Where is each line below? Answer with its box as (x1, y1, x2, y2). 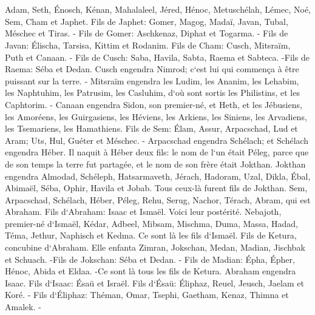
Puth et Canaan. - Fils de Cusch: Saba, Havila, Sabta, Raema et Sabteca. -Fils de (5, 50, 310, 63)
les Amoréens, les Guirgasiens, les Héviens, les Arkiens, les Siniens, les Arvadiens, (5, 110, 307, 123)
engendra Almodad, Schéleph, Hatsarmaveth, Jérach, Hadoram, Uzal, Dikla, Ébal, (5, 169, 311, 182)
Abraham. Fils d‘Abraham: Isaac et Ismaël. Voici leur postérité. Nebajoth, (5, 205, 282, 218)
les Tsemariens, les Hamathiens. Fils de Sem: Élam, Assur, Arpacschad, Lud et (5, 122, 298, 135)
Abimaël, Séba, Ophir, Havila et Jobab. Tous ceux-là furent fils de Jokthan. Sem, (5, 181, 308, 194)
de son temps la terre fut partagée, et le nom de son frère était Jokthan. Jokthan (5, 157, 306, 170)
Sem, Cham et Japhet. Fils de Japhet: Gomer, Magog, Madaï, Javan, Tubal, (5, 15, 288, 27)
